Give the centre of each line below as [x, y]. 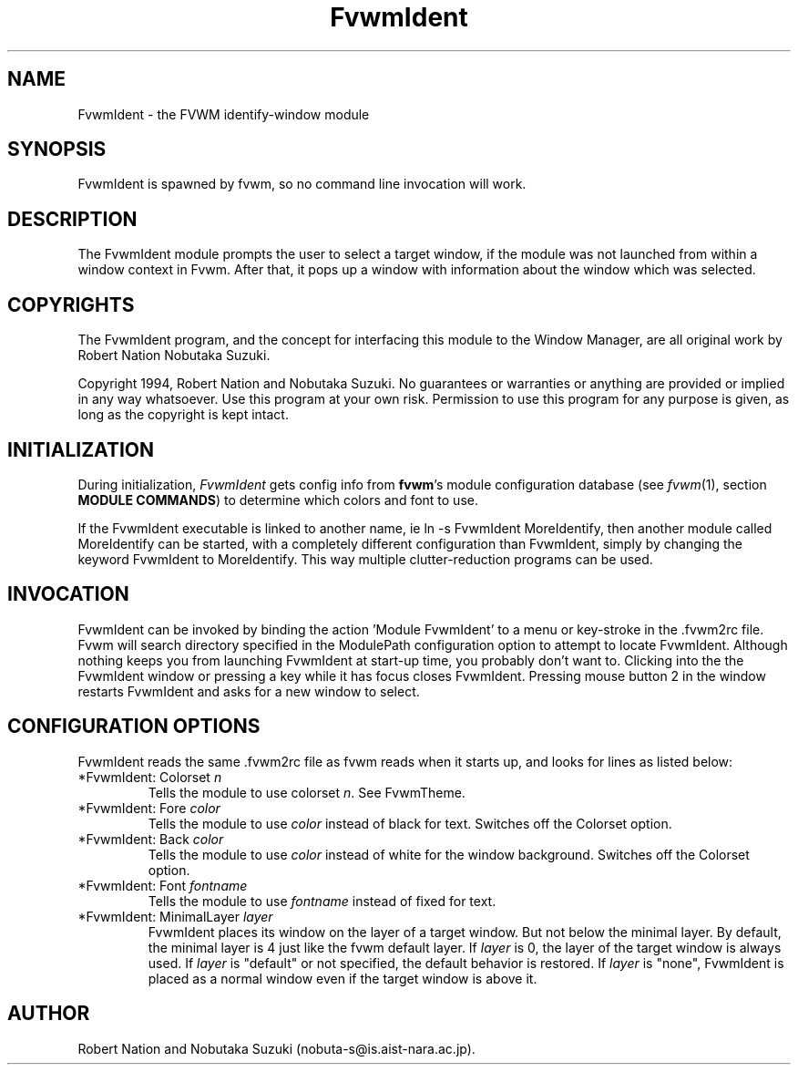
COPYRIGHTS [71, 304]
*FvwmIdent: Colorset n [150, 777]
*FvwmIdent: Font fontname [163, 885]
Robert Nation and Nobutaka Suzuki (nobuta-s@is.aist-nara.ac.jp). [276, 1048]
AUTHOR [49, 1014]
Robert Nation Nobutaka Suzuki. [174, 356]
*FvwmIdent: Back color [151, 839]
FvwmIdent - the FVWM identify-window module [224, 114]
